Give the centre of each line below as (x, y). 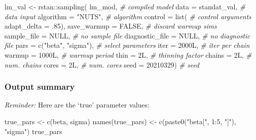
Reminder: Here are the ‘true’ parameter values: (77, 105)
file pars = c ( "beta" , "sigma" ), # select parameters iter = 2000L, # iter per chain (127, 45)
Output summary (40, 87)
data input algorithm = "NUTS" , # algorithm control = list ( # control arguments (128, 16)
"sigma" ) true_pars (33, 131)
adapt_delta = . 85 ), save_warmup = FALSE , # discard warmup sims (111, 26)
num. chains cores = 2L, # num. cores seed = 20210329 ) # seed (102, 64)
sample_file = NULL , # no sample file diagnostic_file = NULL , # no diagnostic (128, 35)
